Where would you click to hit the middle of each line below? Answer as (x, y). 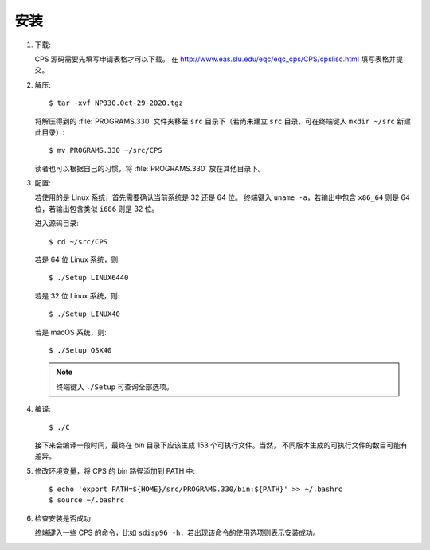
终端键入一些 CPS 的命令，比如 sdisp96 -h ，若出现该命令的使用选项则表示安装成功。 (177, 532)
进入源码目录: (57, 224)
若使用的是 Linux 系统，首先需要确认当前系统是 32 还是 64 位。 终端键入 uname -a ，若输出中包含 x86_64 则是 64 (222, 197)
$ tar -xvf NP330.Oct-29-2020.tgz (116, 103)
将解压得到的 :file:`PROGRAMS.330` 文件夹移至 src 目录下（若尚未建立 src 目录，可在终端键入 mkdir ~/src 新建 (223, 121)
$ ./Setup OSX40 (80, 350)
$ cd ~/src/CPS (78, 242)
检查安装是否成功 (63, 518)
